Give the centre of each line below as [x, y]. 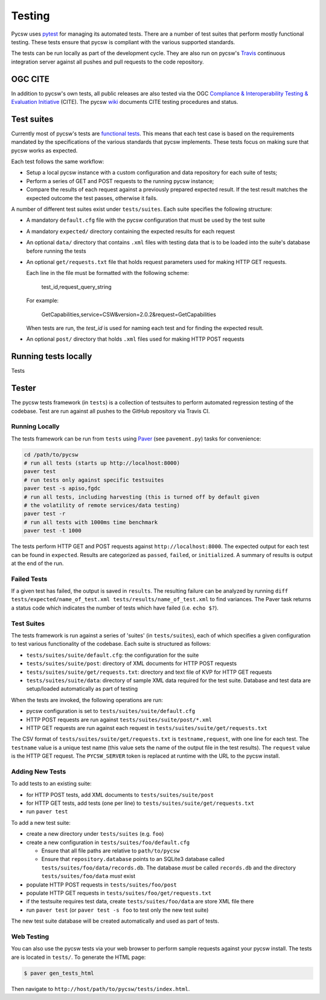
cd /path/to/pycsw [51, 454]
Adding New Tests [39, 772]
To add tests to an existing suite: [51, 784]
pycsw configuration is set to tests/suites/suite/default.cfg [111, 711]
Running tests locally [52, 356]
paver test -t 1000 [53, 531]
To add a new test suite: [41, 822]
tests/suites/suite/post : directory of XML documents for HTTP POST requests [132, 663]
